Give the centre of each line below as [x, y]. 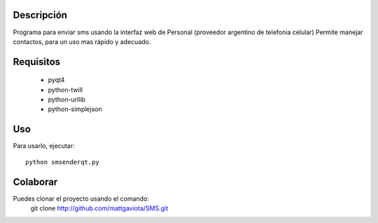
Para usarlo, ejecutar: [44, 146]
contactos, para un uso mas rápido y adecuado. [82, 41]
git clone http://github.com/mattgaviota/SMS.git [99, 208]
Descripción [40, 15]
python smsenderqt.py [62, 162]
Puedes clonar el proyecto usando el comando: [81, 199]
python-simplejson [75, 109]
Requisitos [37, 62]
